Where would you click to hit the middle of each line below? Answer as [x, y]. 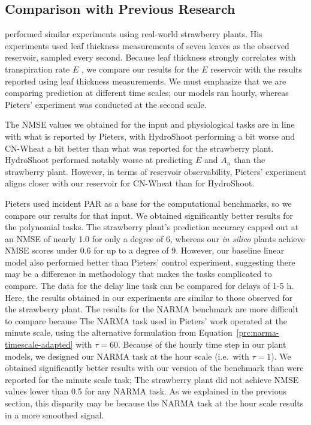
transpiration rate [37, 69]
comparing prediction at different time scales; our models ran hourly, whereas [147, 93]
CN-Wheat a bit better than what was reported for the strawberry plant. [139, 148]
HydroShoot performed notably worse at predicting [99, 160]
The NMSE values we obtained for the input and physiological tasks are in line [150, 124]
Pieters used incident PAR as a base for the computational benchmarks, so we [148, 203]
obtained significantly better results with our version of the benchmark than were [154, 368]
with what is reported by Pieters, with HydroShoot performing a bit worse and [150, 136]
